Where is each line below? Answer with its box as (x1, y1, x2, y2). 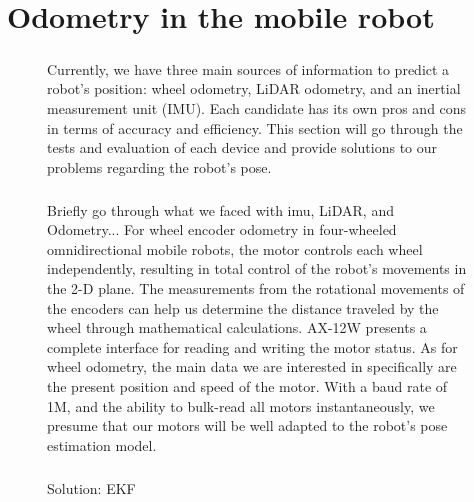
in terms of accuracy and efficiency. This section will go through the (47, 117, 463, 138)
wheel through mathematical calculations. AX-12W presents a (47, 317, 427, 338)
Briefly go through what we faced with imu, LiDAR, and (47, 199, 394, 220)
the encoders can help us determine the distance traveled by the (47, 297, 439, 318)
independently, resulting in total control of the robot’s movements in (47, 258, 467, 279)
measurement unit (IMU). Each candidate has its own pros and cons (47, 97, 467, 118)
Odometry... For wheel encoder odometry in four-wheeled (47, 219, 397, 240)
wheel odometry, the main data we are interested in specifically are (47, 356, 457, 377)
